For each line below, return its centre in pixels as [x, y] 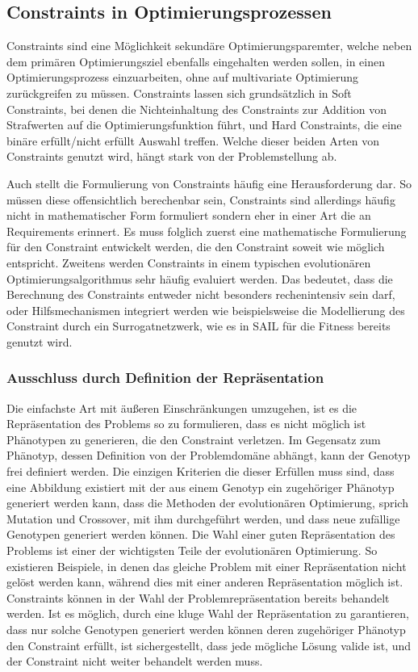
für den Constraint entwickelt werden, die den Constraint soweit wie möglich [196, 247]
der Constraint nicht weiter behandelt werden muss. [135, 661]
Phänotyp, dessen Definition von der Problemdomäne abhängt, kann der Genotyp [209, 455]
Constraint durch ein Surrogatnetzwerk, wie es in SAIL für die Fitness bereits [199, 326]
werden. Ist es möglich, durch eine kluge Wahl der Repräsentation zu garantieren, [208, 613]
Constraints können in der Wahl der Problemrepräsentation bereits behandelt [198, 597]
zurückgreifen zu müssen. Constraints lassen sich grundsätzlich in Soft [179, 92]
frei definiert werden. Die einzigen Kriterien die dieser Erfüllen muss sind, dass [201, 471]
